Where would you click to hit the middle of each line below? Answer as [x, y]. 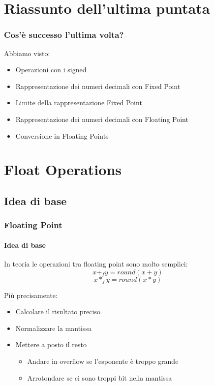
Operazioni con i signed [51, 70]
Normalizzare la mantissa [54, 328]
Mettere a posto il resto [51, 344]
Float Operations [63, 169]
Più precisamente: [31, 295]
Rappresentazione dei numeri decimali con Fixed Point [98, 86]
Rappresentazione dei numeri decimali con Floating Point [102, 119]
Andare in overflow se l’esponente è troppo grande [103, 361]
